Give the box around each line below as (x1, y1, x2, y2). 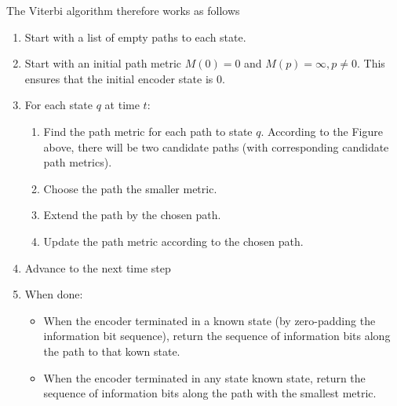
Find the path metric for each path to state (43, 123, 253, 139)
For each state (24, 97, 93, 113)
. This (357, 55, 385, 71)
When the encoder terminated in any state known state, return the (43, 369, 366, 386)
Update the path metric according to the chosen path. (43, 232, 304, 249)
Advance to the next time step (24, 259, 171, 276)
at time (104, 97, 140, 113)
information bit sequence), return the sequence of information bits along (43, 327, 391, 344)
